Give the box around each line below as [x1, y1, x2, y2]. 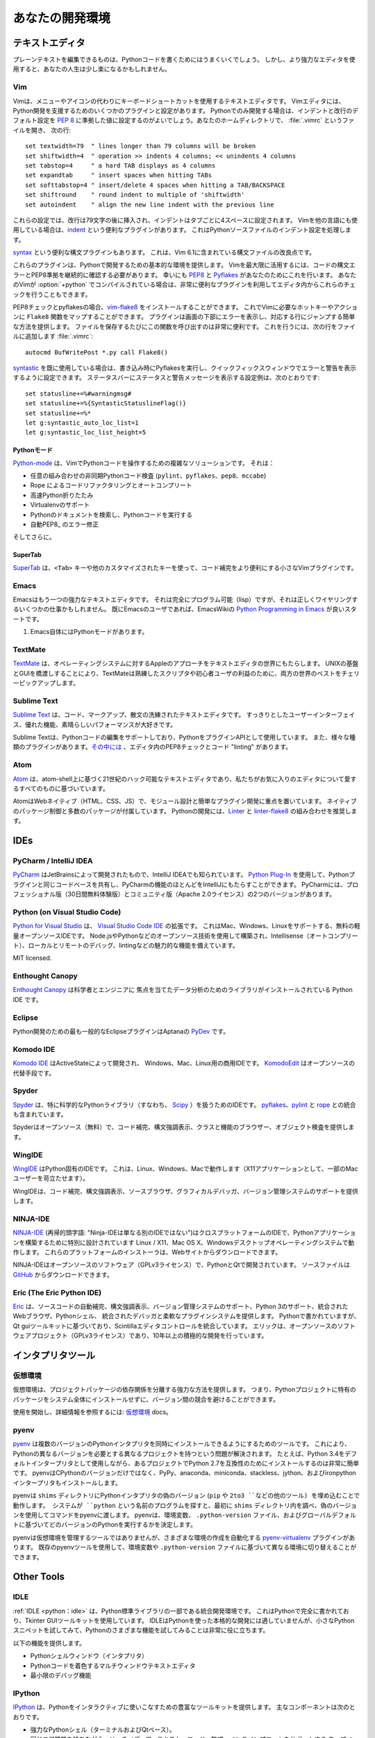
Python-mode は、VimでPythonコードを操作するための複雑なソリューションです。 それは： [12, 459, 275, 467]
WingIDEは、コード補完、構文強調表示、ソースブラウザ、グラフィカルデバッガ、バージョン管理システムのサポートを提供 [12, 1187, 359, 1195]
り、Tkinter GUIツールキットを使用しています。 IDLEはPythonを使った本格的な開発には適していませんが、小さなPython [12, 1616, 355, 1625]
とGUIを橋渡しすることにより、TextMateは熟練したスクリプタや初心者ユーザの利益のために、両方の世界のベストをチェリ [12, 669, 360, 677]
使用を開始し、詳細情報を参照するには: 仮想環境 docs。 [12, 1408, 173, 1416]
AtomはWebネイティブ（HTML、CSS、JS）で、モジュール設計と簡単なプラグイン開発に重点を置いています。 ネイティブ [12, 797, 357, 806]
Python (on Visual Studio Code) [12, 907, 122, 917]
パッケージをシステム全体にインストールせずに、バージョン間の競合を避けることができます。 [12, 1395, 279, 1404]
